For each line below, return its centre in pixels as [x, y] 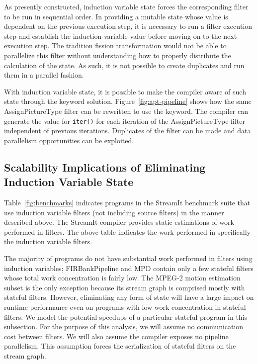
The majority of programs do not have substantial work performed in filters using [128, 258]
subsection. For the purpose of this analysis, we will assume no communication [124, 326]
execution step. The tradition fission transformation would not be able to [115, 45]
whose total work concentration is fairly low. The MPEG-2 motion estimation [122, 278]
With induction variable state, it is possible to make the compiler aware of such [125, 91]
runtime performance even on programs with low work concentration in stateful [125, 307]
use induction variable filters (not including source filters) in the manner [114, 212]
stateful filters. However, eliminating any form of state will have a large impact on [129, 297]
